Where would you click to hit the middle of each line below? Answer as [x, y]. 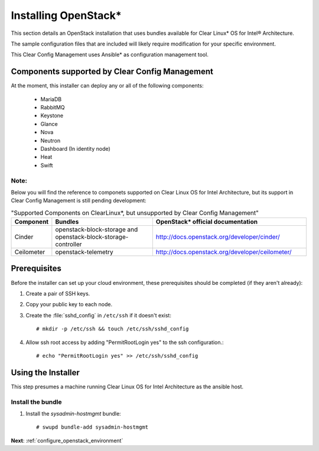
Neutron [51, 140]
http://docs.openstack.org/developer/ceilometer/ [224, 252]
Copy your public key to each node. [69, 304]
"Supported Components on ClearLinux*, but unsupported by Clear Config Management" [135, 213]
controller [69, 244]
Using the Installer [45, 372]
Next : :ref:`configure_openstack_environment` [67, 440]
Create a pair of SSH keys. [58, 293]
